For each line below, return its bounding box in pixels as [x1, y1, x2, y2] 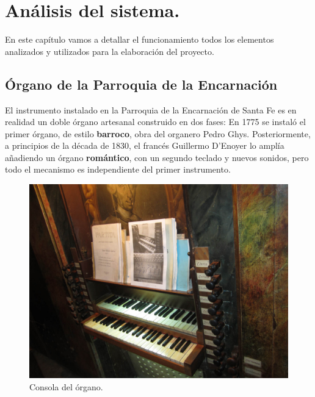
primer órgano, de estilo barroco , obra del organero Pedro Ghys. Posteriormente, [5, 127, 311, 140]
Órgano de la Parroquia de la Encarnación [5, 74, 278, 93]
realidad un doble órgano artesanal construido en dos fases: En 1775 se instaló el [5, 115, 306, 128]
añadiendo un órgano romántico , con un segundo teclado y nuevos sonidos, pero [5, 151, 309, 163]
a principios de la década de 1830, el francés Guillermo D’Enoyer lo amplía [5, 139, 284, 152]
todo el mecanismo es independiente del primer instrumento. [5, 163, 231, 176]
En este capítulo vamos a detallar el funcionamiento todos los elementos [5, 33, 274, 46]
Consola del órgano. [29, 380, 103, 393]
